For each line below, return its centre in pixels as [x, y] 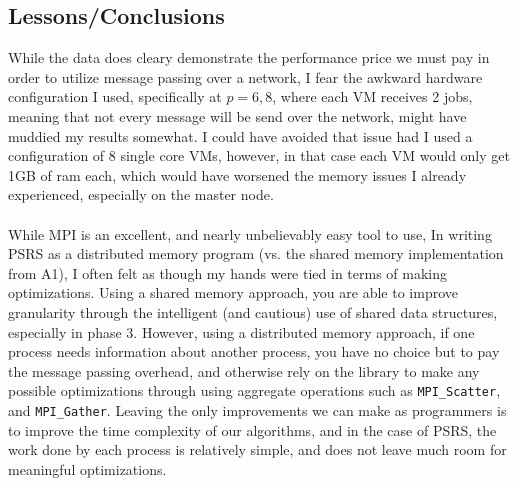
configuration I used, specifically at [115, 96]
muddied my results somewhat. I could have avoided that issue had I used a [240, 135]
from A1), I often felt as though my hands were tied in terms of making [227, 272]
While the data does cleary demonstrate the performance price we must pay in [249, 57]
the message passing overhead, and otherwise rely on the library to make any [244, 370]
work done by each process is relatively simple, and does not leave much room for [257, 449]
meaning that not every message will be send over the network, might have [237, 115]
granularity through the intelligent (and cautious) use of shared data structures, [253, 311]
